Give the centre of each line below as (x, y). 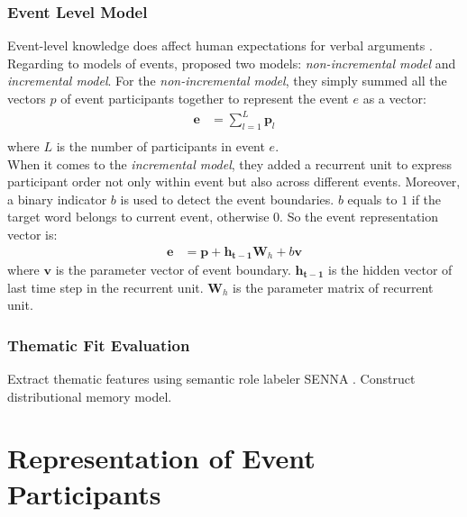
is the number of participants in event (160, 145)
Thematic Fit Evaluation (99, 345)
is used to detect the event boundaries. (227, 199)
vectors (27, 98)
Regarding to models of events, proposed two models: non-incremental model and (232, 63)
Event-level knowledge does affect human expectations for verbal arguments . (220, 45)
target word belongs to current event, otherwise (138, 217)
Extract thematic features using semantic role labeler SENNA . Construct (211, 378)
